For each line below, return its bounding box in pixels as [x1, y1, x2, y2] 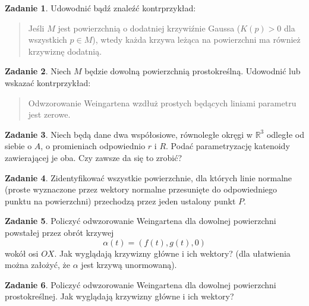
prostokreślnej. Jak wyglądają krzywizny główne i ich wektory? [5, 290, 234, 302]
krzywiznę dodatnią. [28, 45, 102, 57]
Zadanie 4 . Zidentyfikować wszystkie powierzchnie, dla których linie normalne [5, 171, 292, 184]
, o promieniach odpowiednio [40, 140, 146, 152]
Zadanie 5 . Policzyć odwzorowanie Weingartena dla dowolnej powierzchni [5, 214, 276, 227]
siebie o [5, 140, 32, 152]
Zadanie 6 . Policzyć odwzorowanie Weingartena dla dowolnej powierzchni [5, 278, 276, 291]
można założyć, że [5, 258, 71, 271]
